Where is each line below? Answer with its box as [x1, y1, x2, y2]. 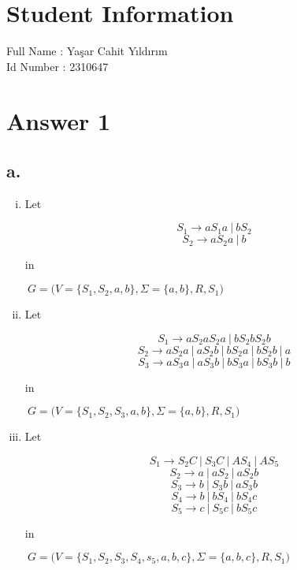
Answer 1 [6, 104, 111, 136]
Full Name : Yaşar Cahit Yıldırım [6, 43, 168, 59]
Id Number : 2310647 [6, 58, 109, 74]
